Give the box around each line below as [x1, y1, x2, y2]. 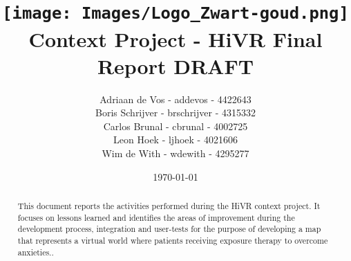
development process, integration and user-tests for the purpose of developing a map [17, 223, 321, 235]
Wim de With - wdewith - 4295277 [102, 146, 249, 160]
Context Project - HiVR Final [28, 24, 323, 53]
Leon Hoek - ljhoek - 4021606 [113, 132, 238, 147]
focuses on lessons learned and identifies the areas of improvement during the [17, 211, 295, 223]
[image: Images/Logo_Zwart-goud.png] [2, 3, 349, 24]
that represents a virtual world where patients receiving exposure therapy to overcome [17, 234, 328, 246]
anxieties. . [17, 246, 54, 258]
